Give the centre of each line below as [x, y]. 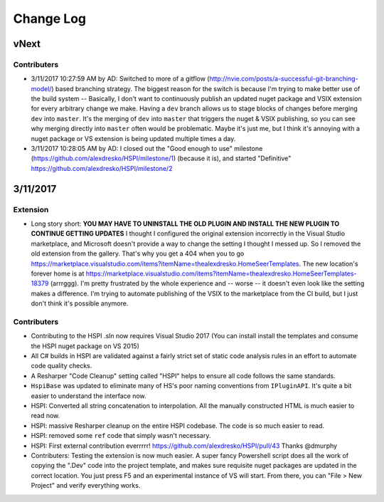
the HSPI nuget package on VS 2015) [85, 346]
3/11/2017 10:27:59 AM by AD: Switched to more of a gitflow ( [120, 79]
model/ [41, 88]
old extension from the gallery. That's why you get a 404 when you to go [138, 253]
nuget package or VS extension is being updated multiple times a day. [133, 138]
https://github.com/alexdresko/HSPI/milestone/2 [102, 168]
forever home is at [58, 273]
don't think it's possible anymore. [80, 303]
